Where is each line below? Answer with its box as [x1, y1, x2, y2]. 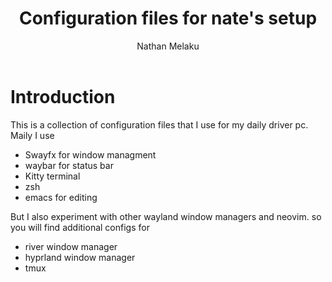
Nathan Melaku [136, 40, 200, 52]
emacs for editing [24, 191, 98, 203]
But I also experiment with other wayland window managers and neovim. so [10, 210, 322, 222]
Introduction [10, 85, 116, 108]
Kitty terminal [24, 170, 81, 182]
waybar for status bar [24, 159, 114, 171]
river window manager [24, 240, 118, 252]
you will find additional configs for [10, 221, 150, 233]
